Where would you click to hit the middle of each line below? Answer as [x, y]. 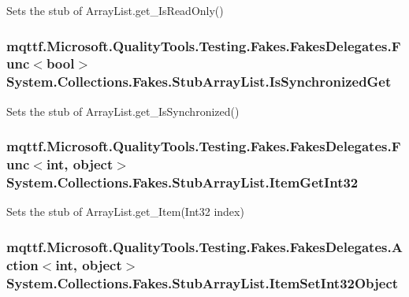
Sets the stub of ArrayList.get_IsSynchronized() [123, 111]
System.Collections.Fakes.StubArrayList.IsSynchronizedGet [199, 82]
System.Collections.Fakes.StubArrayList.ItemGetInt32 [182, 182]
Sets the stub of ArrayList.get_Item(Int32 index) [125, 212]
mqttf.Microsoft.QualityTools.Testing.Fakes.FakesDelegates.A [204, 246]
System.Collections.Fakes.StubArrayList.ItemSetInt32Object [203, 282]
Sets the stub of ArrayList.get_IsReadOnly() [115, 10]
